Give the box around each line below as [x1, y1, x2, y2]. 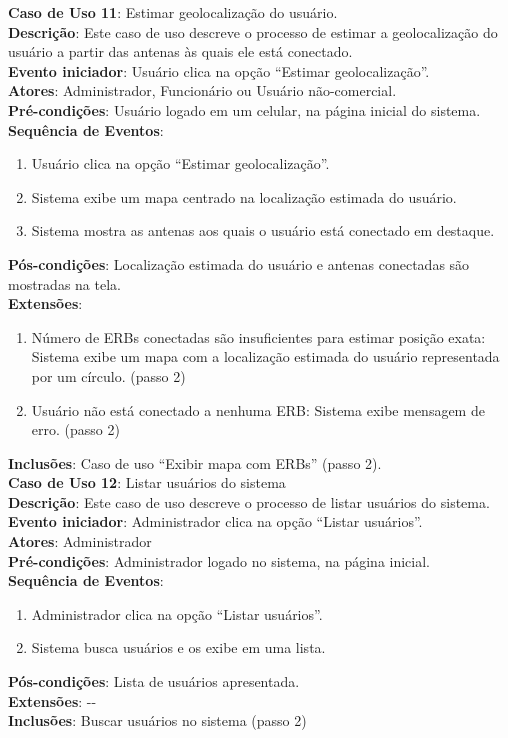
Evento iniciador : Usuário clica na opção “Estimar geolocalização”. [8, 60, 430, 81]
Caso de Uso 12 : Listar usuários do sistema [8, 472, 286, 493]
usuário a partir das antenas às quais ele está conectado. [8, 41, 353, 62]
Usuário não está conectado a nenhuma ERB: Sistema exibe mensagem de [31, 399, 485, 420]
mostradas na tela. [8, 273, 121, 294]
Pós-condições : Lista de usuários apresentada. [8, 671, 300, 692]
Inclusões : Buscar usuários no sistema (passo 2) [8, 710, 307, 731]
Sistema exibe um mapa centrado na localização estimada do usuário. [31, 186, 457, 207]
